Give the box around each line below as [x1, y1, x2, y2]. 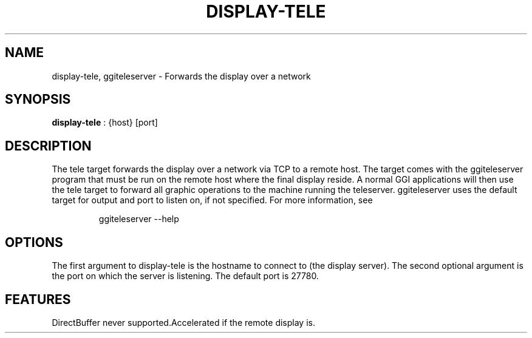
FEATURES [5, 291, 71, 307]
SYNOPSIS [5, 92, 71, 107]
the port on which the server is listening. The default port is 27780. [52, 271, 319, 282]
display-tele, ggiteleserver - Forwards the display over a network [52, 70, 311, 81]
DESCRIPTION [5, 138, 92, 154]
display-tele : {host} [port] [52, 117, 158, 128]
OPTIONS [5, 234, 63, 250]
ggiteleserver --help [98, 214, 179, 225]
